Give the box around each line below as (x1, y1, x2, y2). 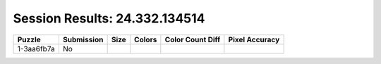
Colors (134, 34, 157, 44)
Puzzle (17, 34, 42, 44)
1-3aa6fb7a (17, 44, 56, 53)
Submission (62, 34, 104, 44)
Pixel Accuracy (228, 34, 280, 44)
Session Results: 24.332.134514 (13, 11, 205, 26)
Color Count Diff (164, 34, 221, 44)
